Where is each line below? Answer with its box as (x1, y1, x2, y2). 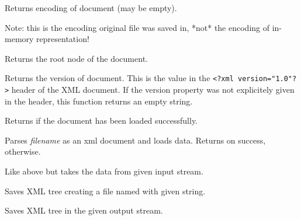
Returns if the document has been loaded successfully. (5, 114, 198, 127)
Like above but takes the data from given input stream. (5, 165, 203, 177)
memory (5, 33, 34, 45)
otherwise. (5, 145, 41, 158)
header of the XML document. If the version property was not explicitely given (11, 83, 295, 96)
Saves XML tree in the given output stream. (5, 204, 163, 216)
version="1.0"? (237, 75, 297, 83)
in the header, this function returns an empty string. (5, 95, 193, 107)
